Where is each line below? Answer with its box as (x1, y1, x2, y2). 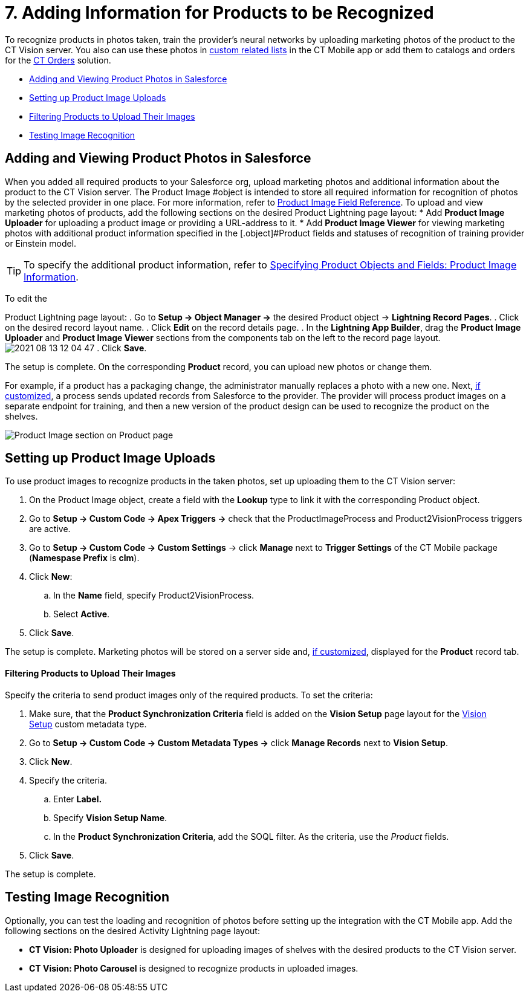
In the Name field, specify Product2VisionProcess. (53, 590, 255, 601)
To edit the (5, 293, 47, 304)
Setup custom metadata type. (29, 718, 147, 729)
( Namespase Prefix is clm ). (29, 553, 140, 563)
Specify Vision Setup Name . (53, 812, 167, 823)
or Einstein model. (5, 238, 77, 248)
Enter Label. (53, 793, 102, 804)
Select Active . (53, 609, 110, 620)
